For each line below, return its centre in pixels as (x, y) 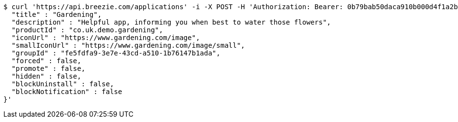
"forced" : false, (46, 61)
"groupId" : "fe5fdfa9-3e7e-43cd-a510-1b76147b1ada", (116, 53)
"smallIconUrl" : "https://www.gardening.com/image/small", (128, 45)
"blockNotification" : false (67, 92)
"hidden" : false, (46, 76)
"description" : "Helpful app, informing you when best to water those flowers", (171, 22)
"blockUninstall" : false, (63, 84)
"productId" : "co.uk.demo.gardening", (87, 30)
